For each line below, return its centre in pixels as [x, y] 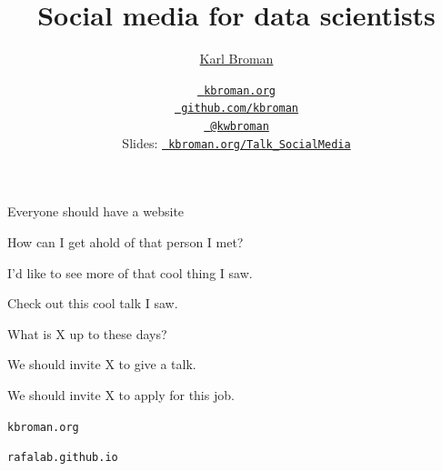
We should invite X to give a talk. [102, 364]
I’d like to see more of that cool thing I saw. [130, 272]
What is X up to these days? [87, 333]
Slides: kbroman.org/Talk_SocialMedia [236, 142]
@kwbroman [240, 127]
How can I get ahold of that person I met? [126, 241]
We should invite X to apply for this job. [121, 394]
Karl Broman [236, 59]
